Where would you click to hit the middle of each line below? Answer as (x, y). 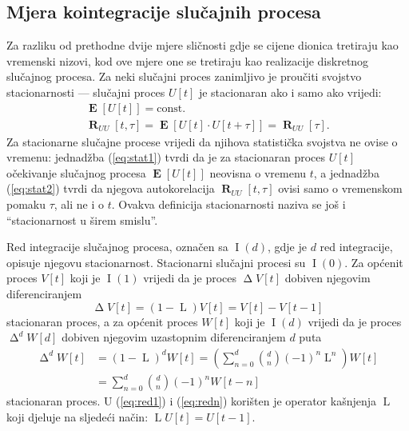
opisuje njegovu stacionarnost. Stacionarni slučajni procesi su (156, 262)
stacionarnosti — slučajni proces (86, 92)
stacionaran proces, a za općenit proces (102, 321)
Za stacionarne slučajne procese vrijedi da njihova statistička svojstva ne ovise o (202, 141)
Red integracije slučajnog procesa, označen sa (117, 247)
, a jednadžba (346, 172)
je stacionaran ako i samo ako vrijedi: (290, 92)
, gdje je (287, 247)
